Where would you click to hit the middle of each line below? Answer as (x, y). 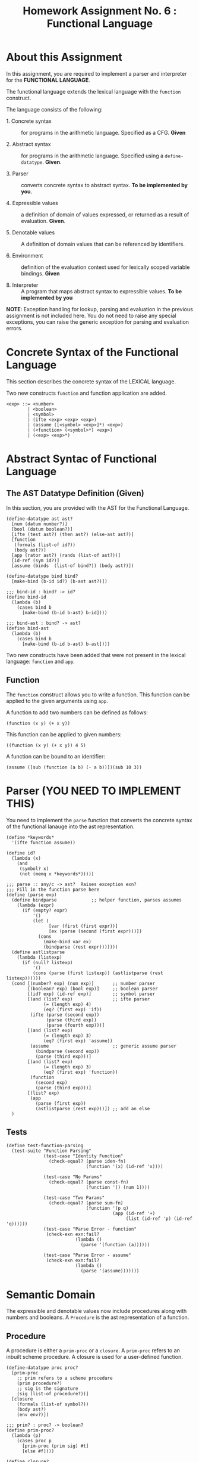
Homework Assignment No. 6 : (100, 11)
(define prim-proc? (30, 1430)
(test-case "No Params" (73, 1177)
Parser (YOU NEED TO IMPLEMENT (94, 791)
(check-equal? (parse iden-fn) (87, 1161)
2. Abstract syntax (29, 144)
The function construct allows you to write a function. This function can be (98, 694)
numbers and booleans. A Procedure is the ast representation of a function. (98, 1317)
